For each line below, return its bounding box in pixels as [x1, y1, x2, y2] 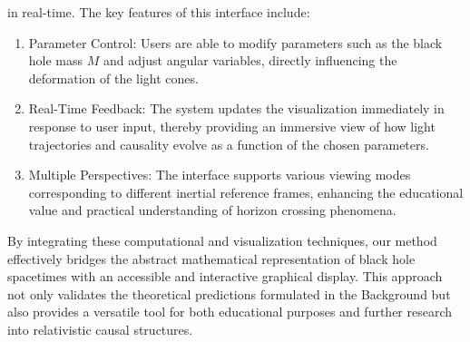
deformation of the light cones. [28, 68, 199, 87]
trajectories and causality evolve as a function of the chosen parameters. [28, 134, 429, 153]
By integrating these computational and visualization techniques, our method [7, 230, 437, 249]
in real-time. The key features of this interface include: [7, 3, 310, 21]
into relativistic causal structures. [7, 319, 193, 338]
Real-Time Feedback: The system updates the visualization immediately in [28, 99, 445, 118]
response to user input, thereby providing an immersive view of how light [28, 116, 436, 135]
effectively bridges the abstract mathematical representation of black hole [7, 249, 416, 268]
